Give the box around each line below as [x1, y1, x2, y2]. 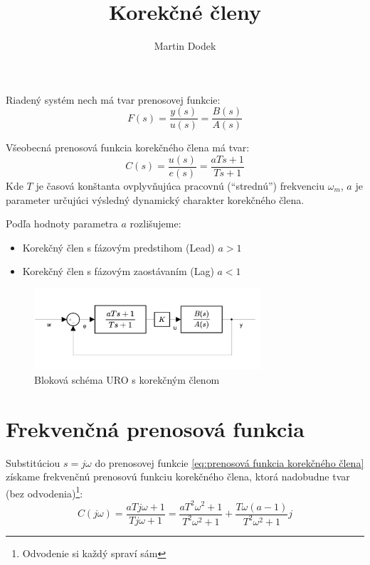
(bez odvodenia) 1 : [6, 483, 83, 500]
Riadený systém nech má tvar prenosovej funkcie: [6, 92, 221, 107]
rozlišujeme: [129, 216, 181, 231]
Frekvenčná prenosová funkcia [6, 414, 305, 443]
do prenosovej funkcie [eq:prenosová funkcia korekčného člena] [95, 455, 364, 470]
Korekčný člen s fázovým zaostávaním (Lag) [22, 264, 214, 279]
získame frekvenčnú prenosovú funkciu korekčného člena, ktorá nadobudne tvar [6, 469, 350, 484]
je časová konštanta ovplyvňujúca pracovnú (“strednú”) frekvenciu [36, 178, 325, 193]
